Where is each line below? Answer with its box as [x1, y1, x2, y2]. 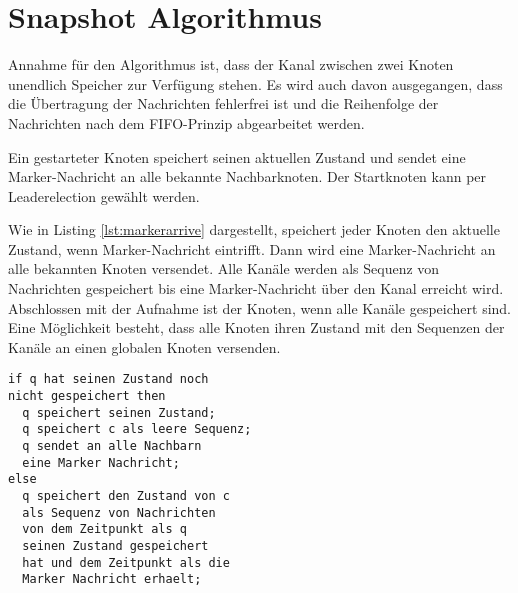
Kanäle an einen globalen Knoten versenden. [8, 336, 281, 357]
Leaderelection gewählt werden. [8, 185, 200, 206]
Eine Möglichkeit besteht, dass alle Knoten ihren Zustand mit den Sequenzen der [8, 317, 505, 338]
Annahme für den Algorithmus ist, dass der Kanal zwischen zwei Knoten [8, 54, 454, 75]
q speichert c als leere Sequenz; [22, 422, 252, 437]
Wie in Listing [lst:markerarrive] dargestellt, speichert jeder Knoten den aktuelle [8, 219, 500, 240]
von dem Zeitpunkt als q [22, 522, 187, 537]
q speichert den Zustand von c [22, 489, 230, 504]
